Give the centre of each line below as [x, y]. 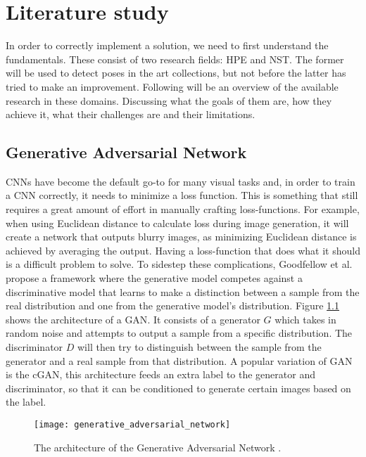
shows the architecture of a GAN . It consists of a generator [133, 319]
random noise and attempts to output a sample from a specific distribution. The [179, 333]
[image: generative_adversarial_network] [132, 424]
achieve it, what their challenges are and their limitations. [131, 114]
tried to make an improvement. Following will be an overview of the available [172, 86]
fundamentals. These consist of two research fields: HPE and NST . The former [175, 59]
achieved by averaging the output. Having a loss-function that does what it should [183, 250]
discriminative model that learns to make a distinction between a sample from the [183, 291]
